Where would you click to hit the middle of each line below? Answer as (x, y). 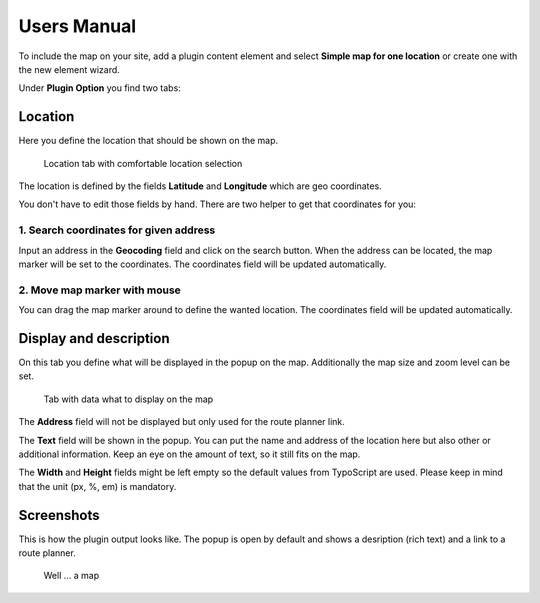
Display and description (94, 338)
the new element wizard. (69, 69)
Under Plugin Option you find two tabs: (100, 88)
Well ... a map (71, 576)
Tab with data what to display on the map (128, 399)
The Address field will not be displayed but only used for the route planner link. (181, 422)
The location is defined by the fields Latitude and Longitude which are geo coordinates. (200, 186)
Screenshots (59, 515)
